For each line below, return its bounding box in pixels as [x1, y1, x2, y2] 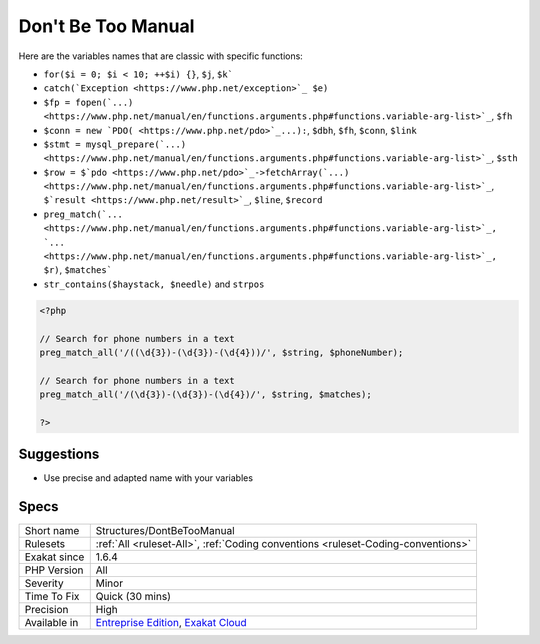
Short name [24, 524, 80, 538]
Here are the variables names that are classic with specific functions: [18, 50, 304, 62]
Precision [24, 603, 69, 617]
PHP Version [24, 563, 84, 577]
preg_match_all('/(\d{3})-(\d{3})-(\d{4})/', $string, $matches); [39, 389, 372, 400]
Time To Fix [24, 590, 80, 604]
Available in [24, 616, 79, 630]
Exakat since [24, 550, 85, 564]
